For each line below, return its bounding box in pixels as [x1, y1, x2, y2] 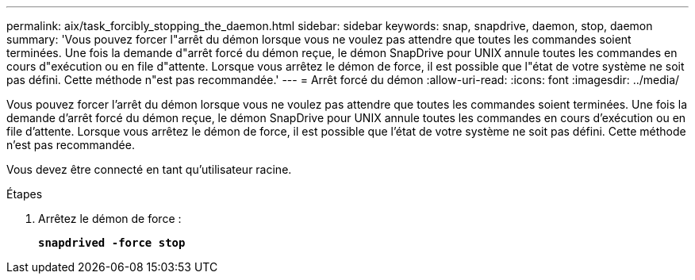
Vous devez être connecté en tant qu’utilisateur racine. [6, 163, 292, 176]
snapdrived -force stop [38, 236, 186, 249]
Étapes [6, 187, 43, 201]
